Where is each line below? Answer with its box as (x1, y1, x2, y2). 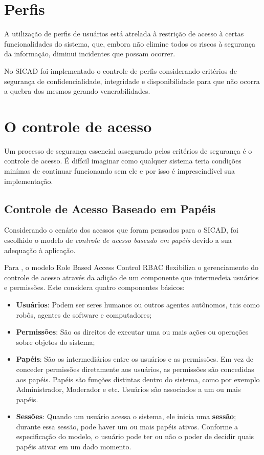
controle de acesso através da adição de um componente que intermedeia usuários (4, 272, 259, 282)
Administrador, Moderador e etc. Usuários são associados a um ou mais (16, 384, 241, 395)
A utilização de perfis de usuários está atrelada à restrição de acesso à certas (4, 28, 244, 39)
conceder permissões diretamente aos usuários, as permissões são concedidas (16, 363, 254, 374)
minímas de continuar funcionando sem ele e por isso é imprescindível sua (4, 166, 235, 176)
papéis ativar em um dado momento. (16, 441, 131, 452)
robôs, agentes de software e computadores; (16, 309, 152, 320)
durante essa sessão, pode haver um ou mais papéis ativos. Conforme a (16, 421, 238, 431)
